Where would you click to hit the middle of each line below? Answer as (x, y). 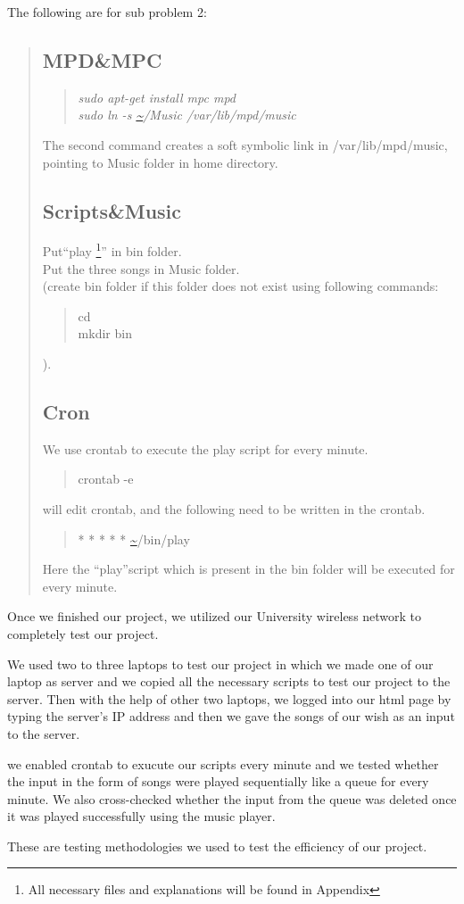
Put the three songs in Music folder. (141, 268)
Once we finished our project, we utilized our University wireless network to (215, 616)
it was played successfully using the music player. (141, 816)
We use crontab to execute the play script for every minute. (205, 448)
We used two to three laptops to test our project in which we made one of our (220, 663)
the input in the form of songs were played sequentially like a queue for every (218, 781)
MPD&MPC (102, 59)
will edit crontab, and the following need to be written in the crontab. (234, 508)
